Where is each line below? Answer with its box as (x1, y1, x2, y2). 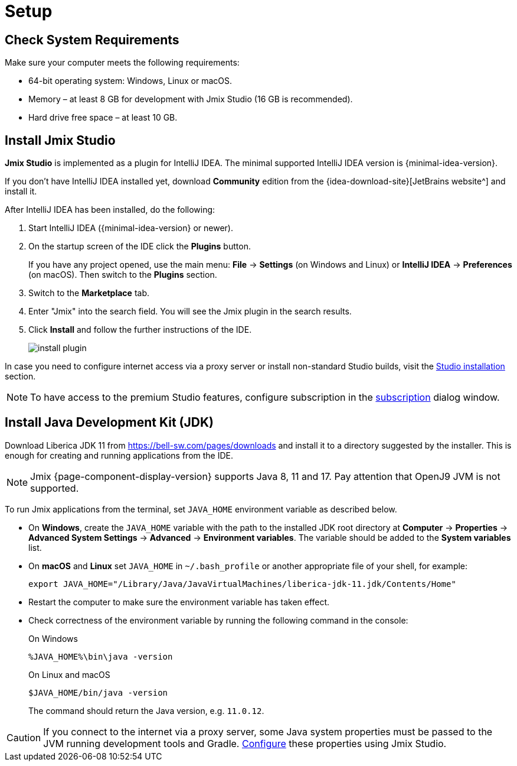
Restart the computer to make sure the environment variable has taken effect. (28, 596, 330, 607)
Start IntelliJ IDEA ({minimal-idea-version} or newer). (28, 223, 233, 233)
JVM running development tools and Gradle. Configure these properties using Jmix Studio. (43, 737, 447, 749)
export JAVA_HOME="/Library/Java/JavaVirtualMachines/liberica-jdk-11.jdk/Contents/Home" (28, 579, 456, 589)
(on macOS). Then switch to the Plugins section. (28, 270, 217, 280)
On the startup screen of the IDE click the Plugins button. (28, 241, 251, 252)
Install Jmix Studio (5, 132, 116, 148)
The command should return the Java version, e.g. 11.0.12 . (28, 705, 264, 716)
